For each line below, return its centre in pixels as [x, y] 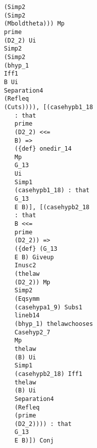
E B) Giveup [34, 257]
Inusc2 [25, 266]
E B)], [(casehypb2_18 [52, 207]
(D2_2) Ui [20, 40]
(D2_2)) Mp [32, 282]
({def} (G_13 [36, 249]
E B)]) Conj [34, 441]
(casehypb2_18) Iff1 [48, 374]
